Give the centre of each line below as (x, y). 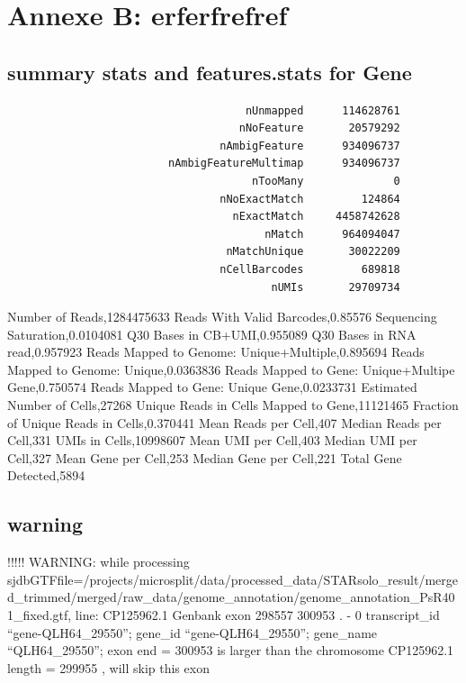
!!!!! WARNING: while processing (99, 562)
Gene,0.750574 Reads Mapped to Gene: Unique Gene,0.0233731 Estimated (212, 387)
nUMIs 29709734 (336, 287)
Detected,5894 (46, 475)
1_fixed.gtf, (40, 615)
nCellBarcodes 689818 (310, 269)
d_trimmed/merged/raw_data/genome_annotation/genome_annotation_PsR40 (231, 597)
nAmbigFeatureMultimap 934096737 (284, 164)
